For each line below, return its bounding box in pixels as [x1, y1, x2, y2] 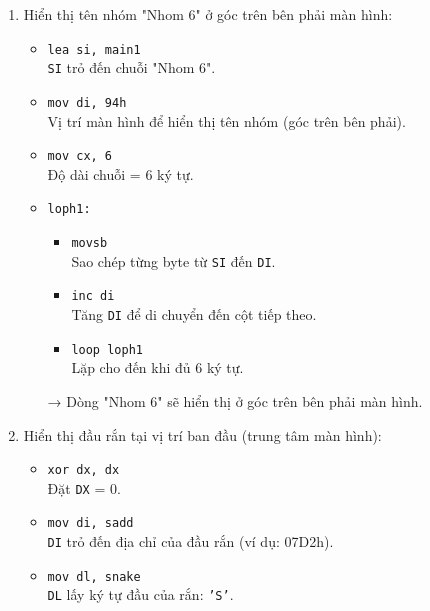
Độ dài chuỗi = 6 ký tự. [47, 163, 194, 184]
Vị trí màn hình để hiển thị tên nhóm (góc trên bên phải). [47, 110, 406, 131]
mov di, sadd [47, 516, 134, 531]
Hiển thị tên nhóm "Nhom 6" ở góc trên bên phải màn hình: [23, 4, 393, 24]
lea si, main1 [47, 42, 141, 57]
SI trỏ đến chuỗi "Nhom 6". [47, 57, 216, 78]
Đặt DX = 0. [47, 477, 121, 498]
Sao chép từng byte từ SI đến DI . [71, 250, 276, 271]
